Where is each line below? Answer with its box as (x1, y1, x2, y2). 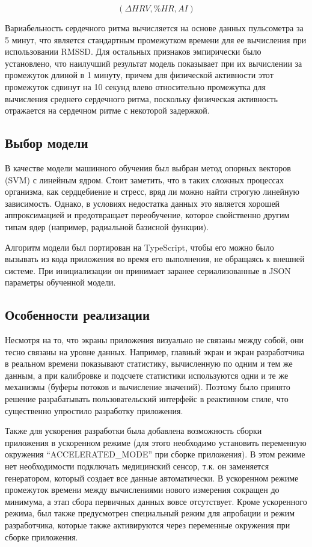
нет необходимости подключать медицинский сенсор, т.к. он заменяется (5, 460, 269, 472)
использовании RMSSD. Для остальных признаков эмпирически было (5, 45, 262, 58)
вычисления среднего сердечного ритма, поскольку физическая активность (5, 92, 278, 105)
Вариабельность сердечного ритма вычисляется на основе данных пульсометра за (5, 22, 304, 34)
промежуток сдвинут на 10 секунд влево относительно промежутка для (5, 80, 266, 93)
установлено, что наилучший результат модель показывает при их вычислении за (5, 57, 302, 69)
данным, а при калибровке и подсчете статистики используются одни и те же (5, 368, 289, 381)
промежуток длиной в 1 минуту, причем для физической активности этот (5, 69, 274, 81)
